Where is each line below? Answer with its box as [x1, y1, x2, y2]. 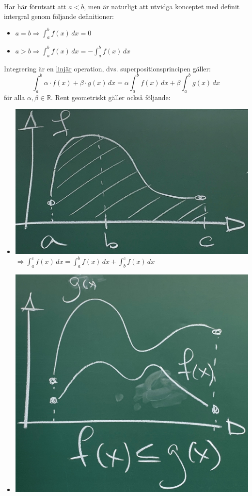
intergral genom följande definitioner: [4, 11, 114, 21]
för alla [4, 92, 25, 102]
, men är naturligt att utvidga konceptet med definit [84, 1, 240, 11]
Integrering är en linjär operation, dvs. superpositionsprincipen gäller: [4, 63, 211, 73]
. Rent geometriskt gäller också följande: [51, 92, 171, 102]
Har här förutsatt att [4, 1, 66, 11]
